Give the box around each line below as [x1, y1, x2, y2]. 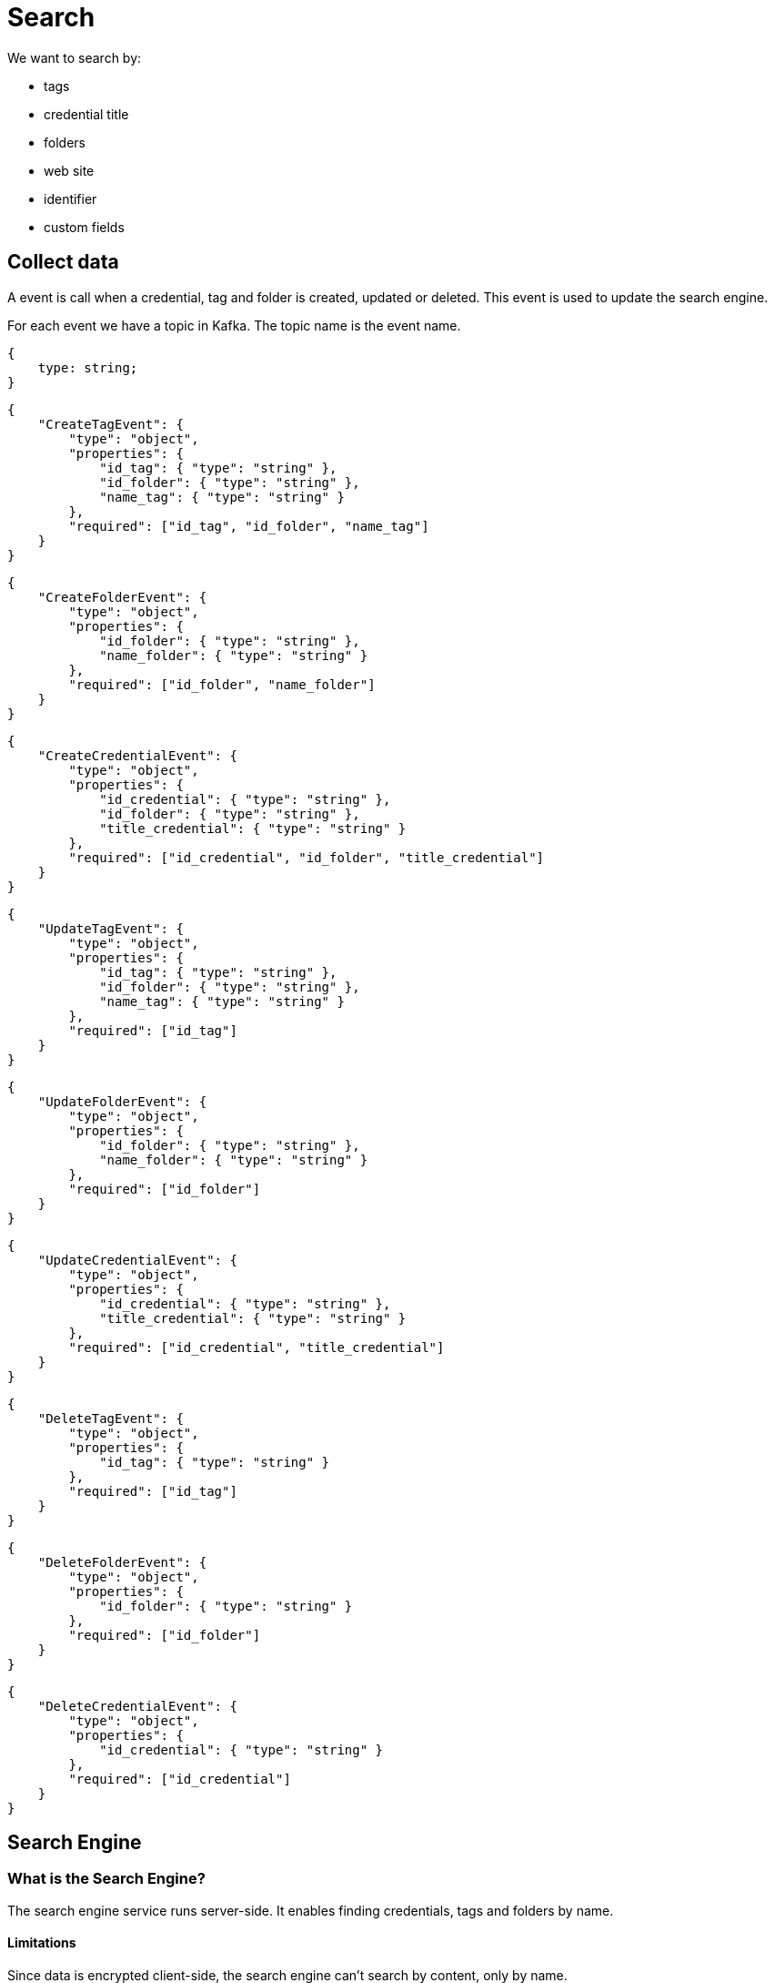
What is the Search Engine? [7, 1869, 206, 1888]
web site [44, 162, 95, 178]
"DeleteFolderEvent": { [37, 1554, 207, 1570]
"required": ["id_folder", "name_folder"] [68, 676, 376, 692]
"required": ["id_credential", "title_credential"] [68, 1339, 445, 1355]
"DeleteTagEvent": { [37, 1410, 184, 1426]
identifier [44, 190, 97, 207]
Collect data [7, 250, 119, 274]
